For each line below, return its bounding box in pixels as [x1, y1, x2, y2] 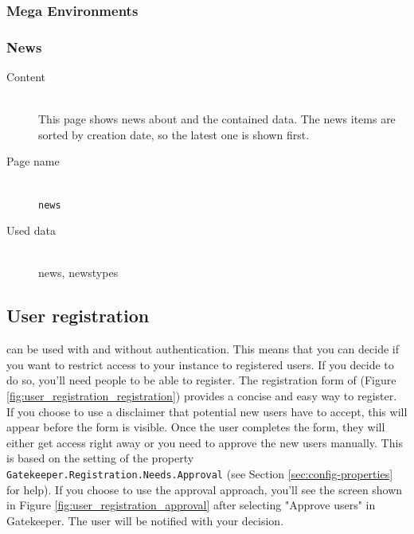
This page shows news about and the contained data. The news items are [38, 111, 396, 127]
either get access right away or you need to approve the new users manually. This [6, 434, 403, 450]
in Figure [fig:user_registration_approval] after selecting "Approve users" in [6, 497, 376, 513]
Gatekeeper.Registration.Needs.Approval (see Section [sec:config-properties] [6, 466, 393, 482]
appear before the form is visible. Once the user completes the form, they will [6, 419, 385, 435]
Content [6, 68, 45, 85]
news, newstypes [38, 264, 119, 281]
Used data [6, 222, 56, 239]
